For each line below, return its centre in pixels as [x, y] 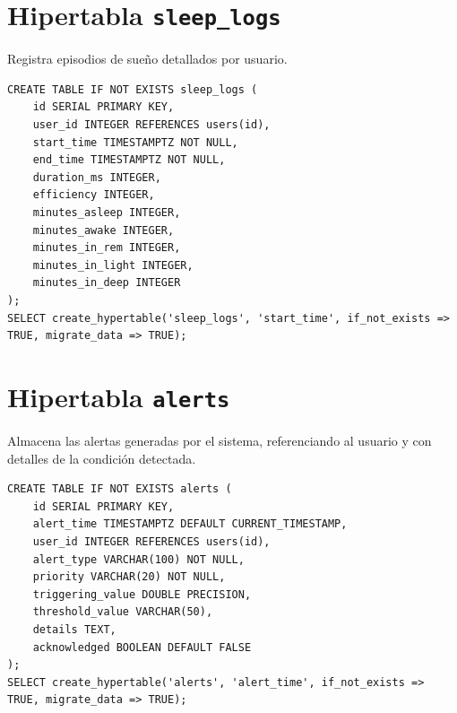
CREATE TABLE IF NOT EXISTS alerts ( [120, 489]
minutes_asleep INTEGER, [107, 213]
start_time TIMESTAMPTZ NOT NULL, [135, 142]
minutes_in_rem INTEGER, [107, 248]
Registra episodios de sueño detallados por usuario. [147, 59]
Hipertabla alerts [119, 396]
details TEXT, [74, 629]
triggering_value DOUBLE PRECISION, [142, 594]
